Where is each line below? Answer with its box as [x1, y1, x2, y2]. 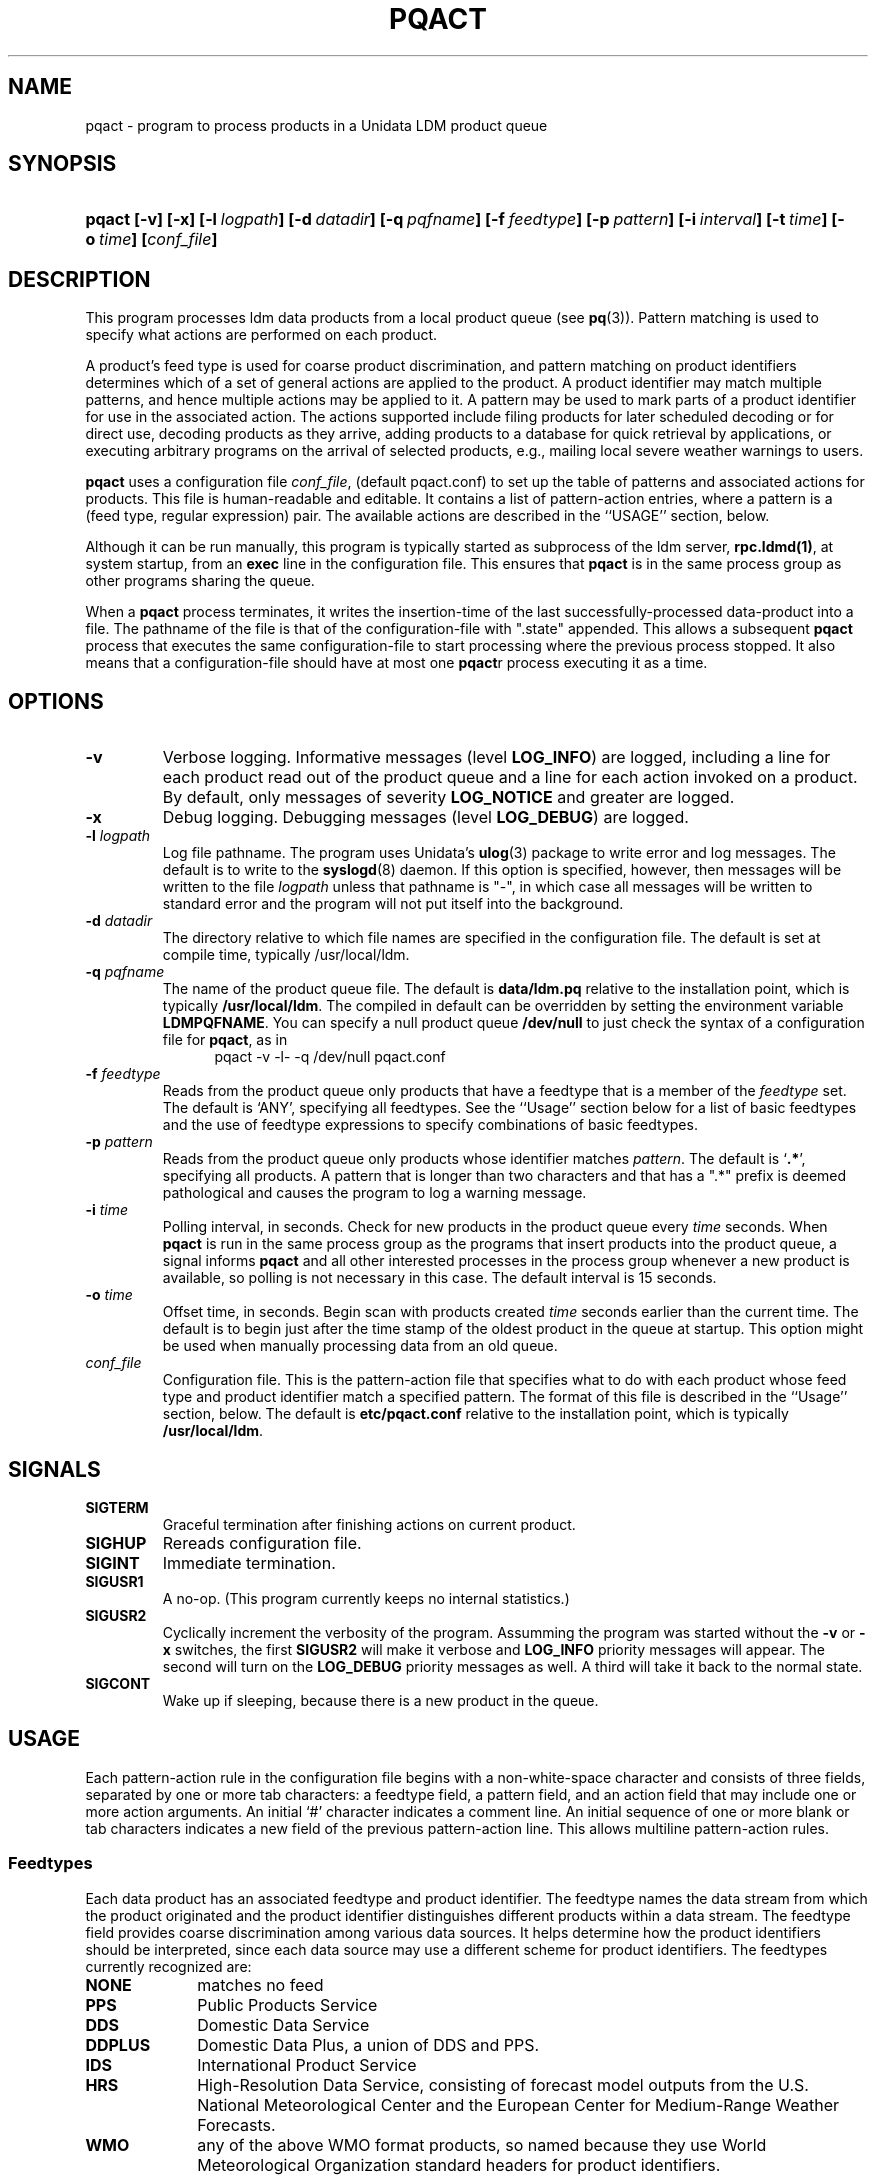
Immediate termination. [162, 1552, 336, 1573]
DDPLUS [85, 2034, 151, 2055]
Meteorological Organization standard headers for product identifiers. [197, 2154, 721, 2175]
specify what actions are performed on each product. [85, 326, 438, 344]
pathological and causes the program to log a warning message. [162, 1184, 587, 1202]
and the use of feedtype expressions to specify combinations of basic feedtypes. [162, 1116, 698, 1134]
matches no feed [197, 1974, 324, 1995]
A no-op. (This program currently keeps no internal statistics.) [162, 1589, 570, 1607]
